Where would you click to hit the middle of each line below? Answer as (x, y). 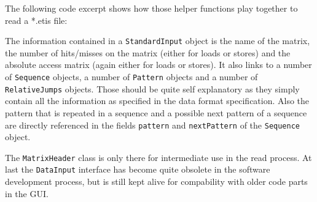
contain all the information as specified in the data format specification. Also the (157, 101)
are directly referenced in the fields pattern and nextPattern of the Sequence (153, 125)
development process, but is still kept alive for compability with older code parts (156, 181)
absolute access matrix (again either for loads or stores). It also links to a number (158, 65)
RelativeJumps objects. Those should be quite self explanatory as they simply (152, 88)
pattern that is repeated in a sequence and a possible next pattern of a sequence (156, 112)
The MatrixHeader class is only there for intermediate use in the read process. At (158, 157)
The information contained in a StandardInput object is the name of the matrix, (158, 41)
